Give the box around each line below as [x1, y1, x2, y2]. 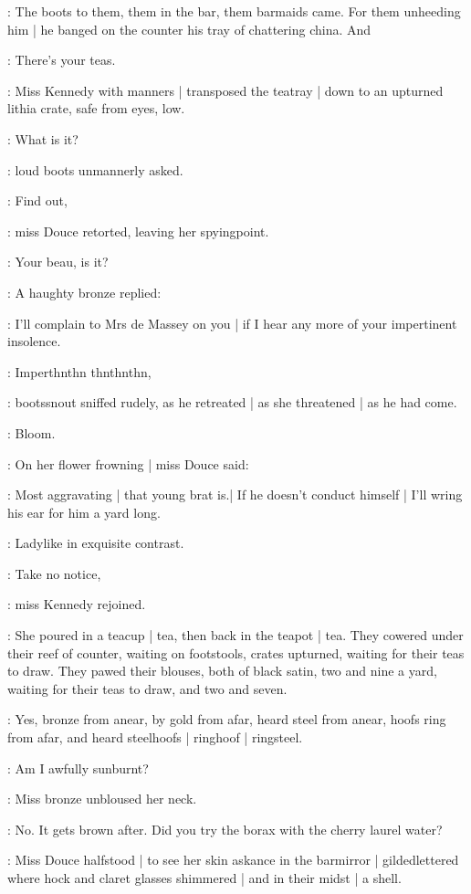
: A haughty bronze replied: [7, 282, 162, 301]
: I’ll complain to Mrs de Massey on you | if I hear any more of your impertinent [7, 313, 457, 332]
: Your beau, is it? [7, 252, 109, 271]
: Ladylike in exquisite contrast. [7, 533, 184, 552]
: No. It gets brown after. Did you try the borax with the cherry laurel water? [7, 819, 443, 838]
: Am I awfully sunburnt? [7, 758, 149, 777]
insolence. [7, 331, 61, 351]
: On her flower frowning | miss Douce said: [7, 454, 249, 473]
